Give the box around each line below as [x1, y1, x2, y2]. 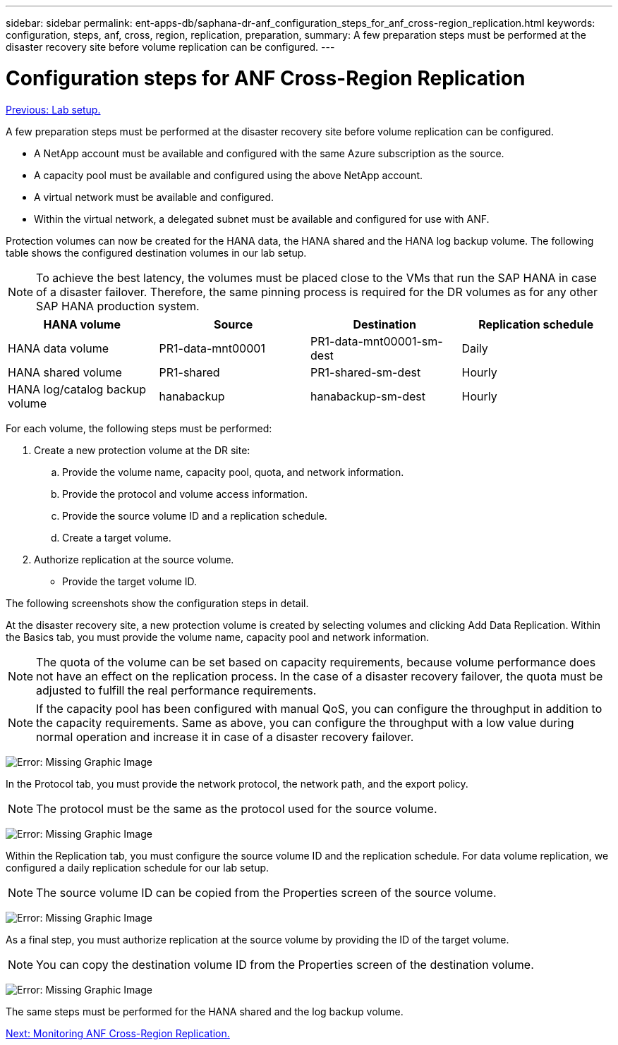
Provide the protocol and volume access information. [62, 487, 308, 500]
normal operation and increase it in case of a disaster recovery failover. [36, 729, 414, 744]
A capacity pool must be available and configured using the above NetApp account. [34, 169, 423, 181]
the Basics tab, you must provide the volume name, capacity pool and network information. [6, 630, 429, 643]
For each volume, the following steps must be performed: [6, 422, 272, 434]
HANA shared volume [8, 365, 122, 379]
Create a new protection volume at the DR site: [34, 444, 250, 456]
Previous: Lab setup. [6, 103, 101, 116]
